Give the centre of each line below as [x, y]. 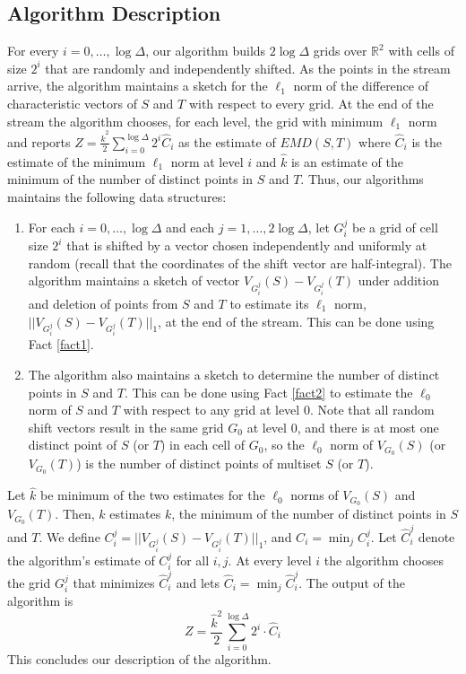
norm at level [207, 161]
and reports [39, 141]
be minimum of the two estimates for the [153, 495]
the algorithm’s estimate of [81, 560]
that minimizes [114, 582]
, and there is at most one [368, 427]
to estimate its [269, 303]
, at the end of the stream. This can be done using [296, 321]
